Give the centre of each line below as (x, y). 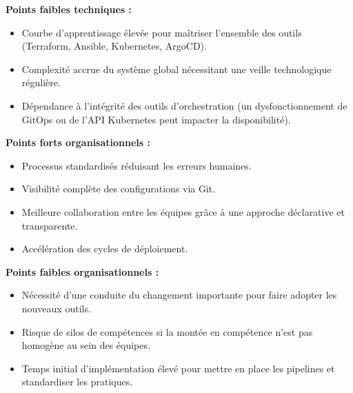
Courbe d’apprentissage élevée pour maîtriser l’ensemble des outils (162, 32)
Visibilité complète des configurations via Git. (119, 189)
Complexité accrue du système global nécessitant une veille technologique (176, 69)
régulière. (41, 82)
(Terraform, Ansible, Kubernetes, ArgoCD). (114, 46)
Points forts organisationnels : (78, 142)
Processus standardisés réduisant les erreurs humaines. (137, 165)
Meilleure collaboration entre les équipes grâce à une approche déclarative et (183, 211)
